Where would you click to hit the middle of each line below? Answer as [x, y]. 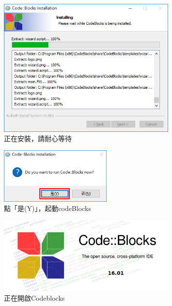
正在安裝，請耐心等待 [38, 138]
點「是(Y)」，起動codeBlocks [47, 208]
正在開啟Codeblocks [34, 298]
